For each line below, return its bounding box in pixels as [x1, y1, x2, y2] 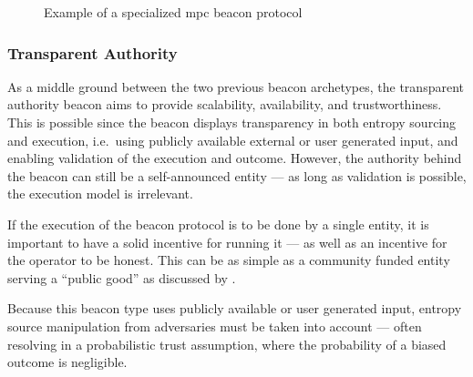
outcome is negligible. [7, 352, 128, 372]
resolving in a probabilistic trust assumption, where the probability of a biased [7, 334, 447, 353]
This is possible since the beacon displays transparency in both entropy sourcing [7, 113, 457, 131]
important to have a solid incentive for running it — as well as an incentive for [7, 232, 447, 251]
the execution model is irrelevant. [7, 184, 193, 203]
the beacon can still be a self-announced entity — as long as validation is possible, [7, 166, 467, 185]
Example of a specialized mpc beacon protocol [44, 3, 303, 21]
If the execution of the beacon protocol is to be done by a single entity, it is [7, 214, 429, 233]
